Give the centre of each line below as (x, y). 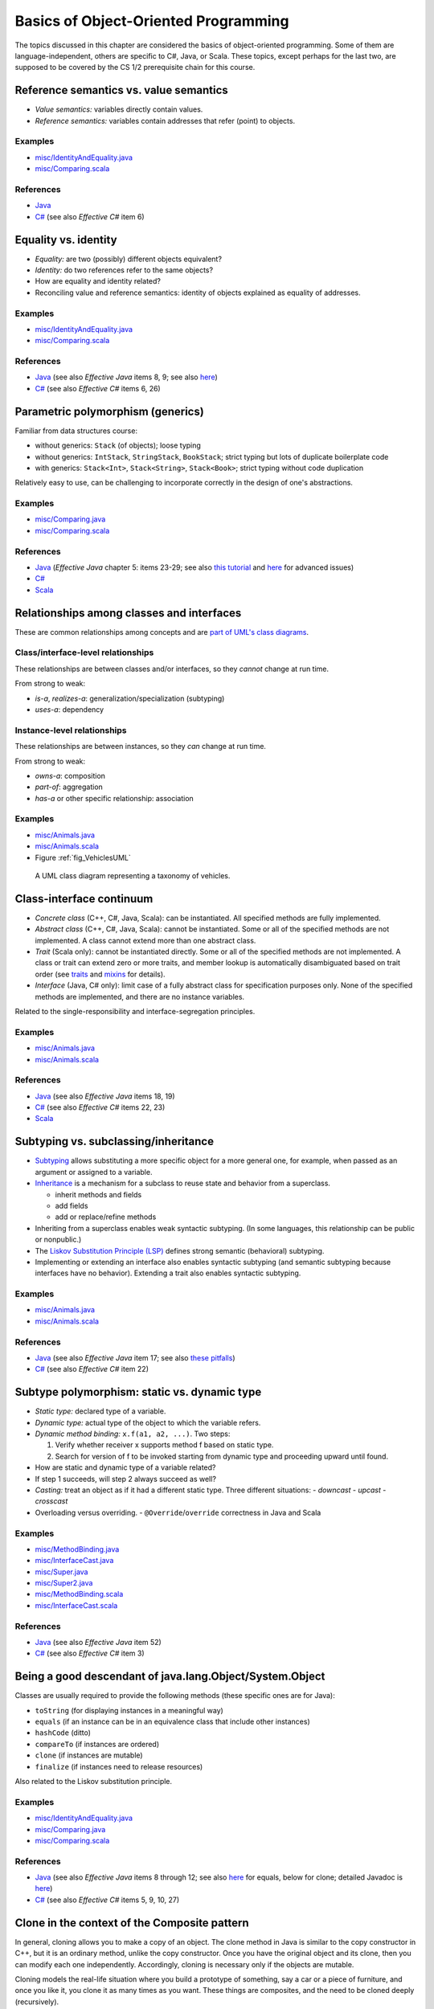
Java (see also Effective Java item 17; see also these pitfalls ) (135, 1357)
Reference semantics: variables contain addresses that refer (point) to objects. (165, 121)
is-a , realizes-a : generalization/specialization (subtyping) (130, 698)
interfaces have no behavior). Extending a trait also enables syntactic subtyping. (168, 1273)
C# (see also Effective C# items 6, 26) (98, 388)
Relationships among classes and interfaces (128, 613)
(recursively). (37, 2002)
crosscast (51, 1501)
